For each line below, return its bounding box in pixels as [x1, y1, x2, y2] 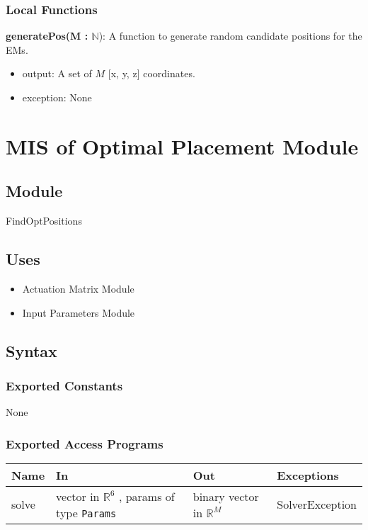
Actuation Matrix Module [22, 281, 134, 295]
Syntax [6, 339, 57, 361]
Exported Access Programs [6, 434, 163, 452]
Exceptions [277, 466, 339, 483]
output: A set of [22, 66, 92, 81]
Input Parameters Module [22, 305, 135, 320]
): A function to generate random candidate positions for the [98, 28, 362, 43]
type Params [56, 504, 117, 521]
